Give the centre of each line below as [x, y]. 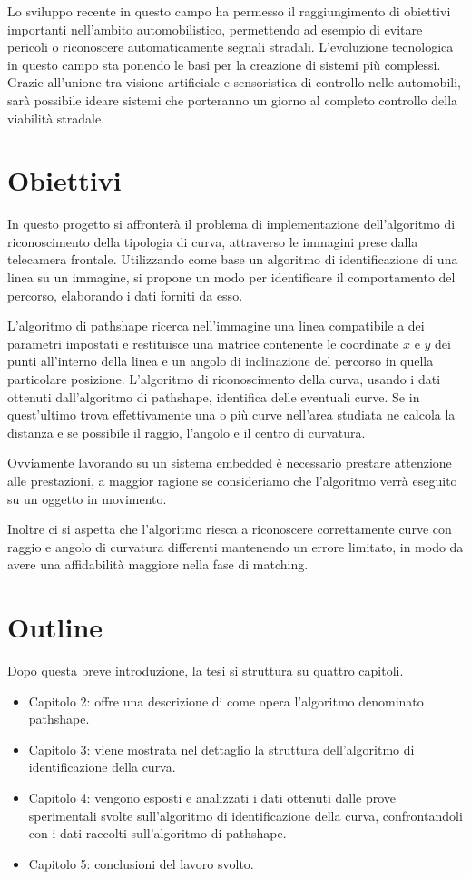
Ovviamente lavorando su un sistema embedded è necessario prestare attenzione [230, 463]
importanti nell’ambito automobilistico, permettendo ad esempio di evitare [215, 29]
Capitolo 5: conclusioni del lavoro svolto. [141, 863]
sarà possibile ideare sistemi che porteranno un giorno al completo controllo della [233, 99]
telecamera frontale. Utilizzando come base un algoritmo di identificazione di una [233, 259]
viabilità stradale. [56, 118]
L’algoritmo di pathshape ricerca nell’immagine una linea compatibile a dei [216, 326]
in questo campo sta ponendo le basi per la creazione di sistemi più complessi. [224, 64]
